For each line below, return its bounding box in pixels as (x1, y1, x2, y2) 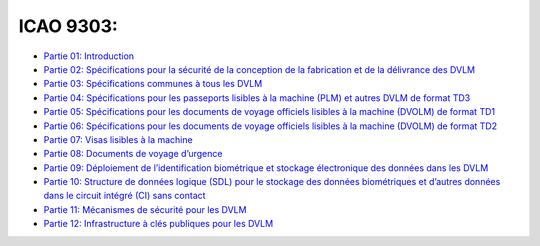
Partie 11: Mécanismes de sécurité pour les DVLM (43, 203, 247, 215)
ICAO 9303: (18, 15, 119, 37)
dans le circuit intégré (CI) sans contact (43, 190, 206, 202)
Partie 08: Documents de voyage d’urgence (43, 148, 223, 160)
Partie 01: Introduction (43, 50, 135, 62)
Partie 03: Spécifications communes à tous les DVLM (43, 78, 263, 90)
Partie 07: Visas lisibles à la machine (43, 133, 194, 145)
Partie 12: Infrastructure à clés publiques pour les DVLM (43, 218, 274, 230)
